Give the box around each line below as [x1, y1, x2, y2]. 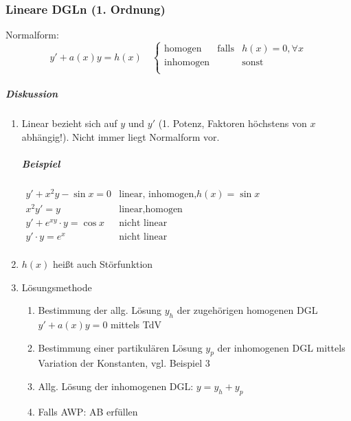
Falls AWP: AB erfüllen [38, 404, 138, 418]
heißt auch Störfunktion [53, 257, 153, 271]
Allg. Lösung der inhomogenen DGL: [38, 379, 194, 393]
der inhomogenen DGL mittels [217, 340, 346, 354]
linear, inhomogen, [119, 189, 197, 199]
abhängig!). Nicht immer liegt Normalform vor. [21, 129, 220, 144]
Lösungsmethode [21, 280, 92, 294]
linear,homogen [119, 204, 183, 214]
